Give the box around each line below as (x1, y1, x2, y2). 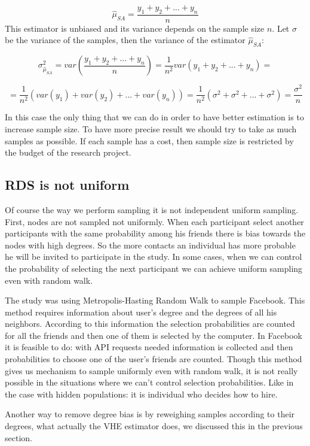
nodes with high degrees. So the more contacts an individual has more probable (5, 238, 296, 251)
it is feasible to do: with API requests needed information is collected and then (5, 341, 293, 353)
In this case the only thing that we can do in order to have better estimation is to (5, 111, 304, 123)
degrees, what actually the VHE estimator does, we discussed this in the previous (5, 420, 303, 432)
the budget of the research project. (5, 146, 131, 159)
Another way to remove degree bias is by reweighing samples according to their (5, 408, 295, 420)
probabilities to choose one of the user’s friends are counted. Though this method (5, 353, 302, 365)
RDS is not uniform (5, 175, 130, 194)
